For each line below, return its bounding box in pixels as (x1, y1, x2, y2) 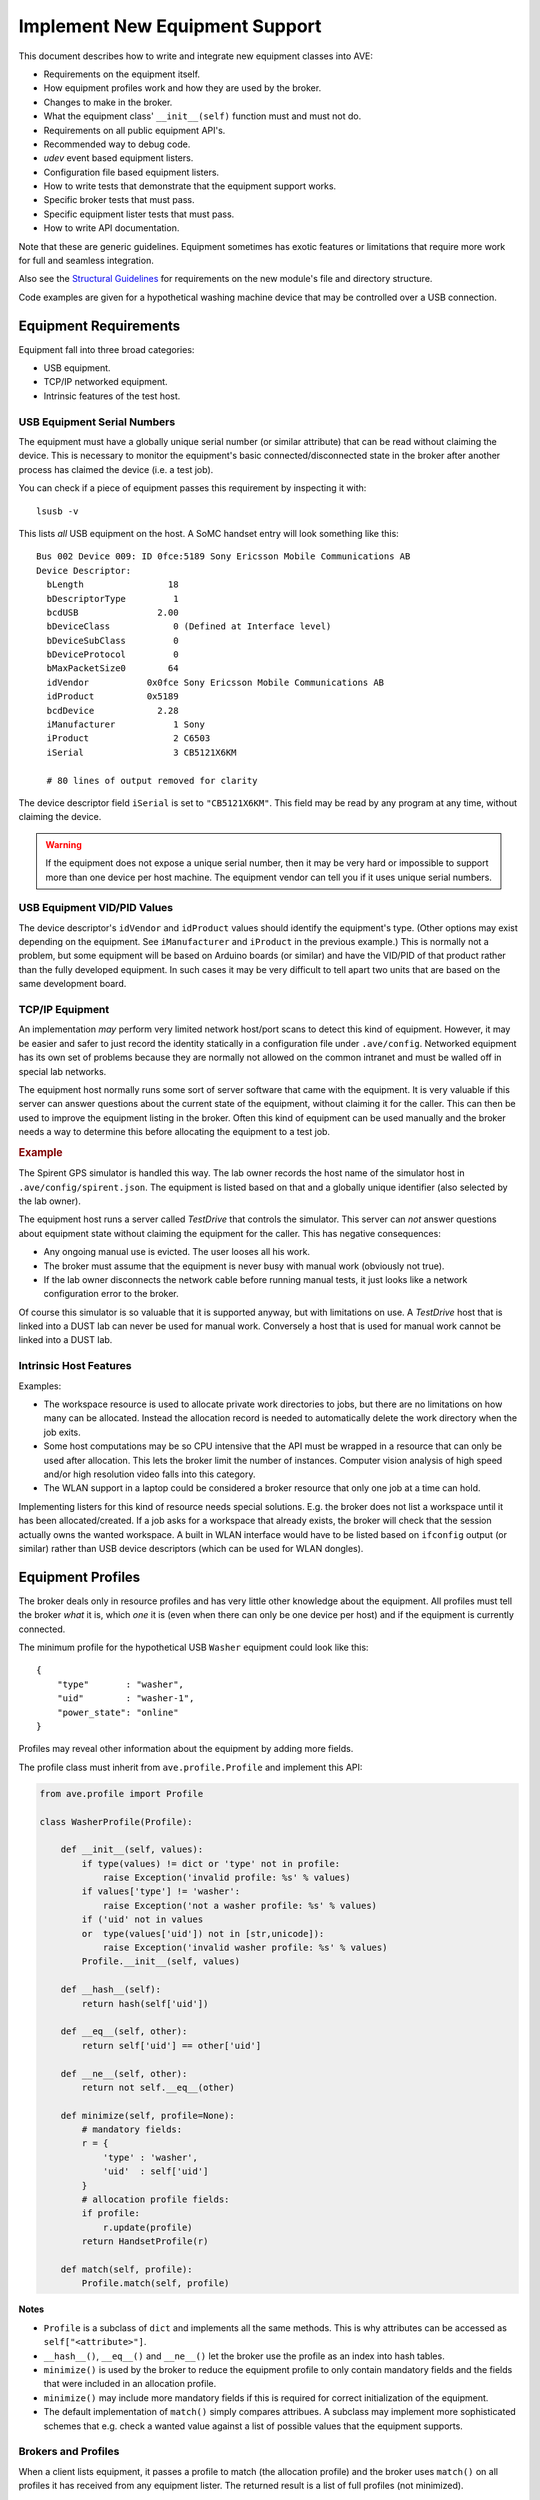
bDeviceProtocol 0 (46, 649, 179, 660)
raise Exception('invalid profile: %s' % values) (102, 1872, 351, 1884)
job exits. (43, 1426, 82, 1438)
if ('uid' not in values (81, 1914, 204, 1925)
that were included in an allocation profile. (43, 2378, 217, 2390)
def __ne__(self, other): (60, 2068, 188, 2079)
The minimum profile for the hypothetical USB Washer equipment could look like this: (18, 1641, 369, 1653)
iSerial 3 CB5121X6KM (46, 746, 237, 758)
